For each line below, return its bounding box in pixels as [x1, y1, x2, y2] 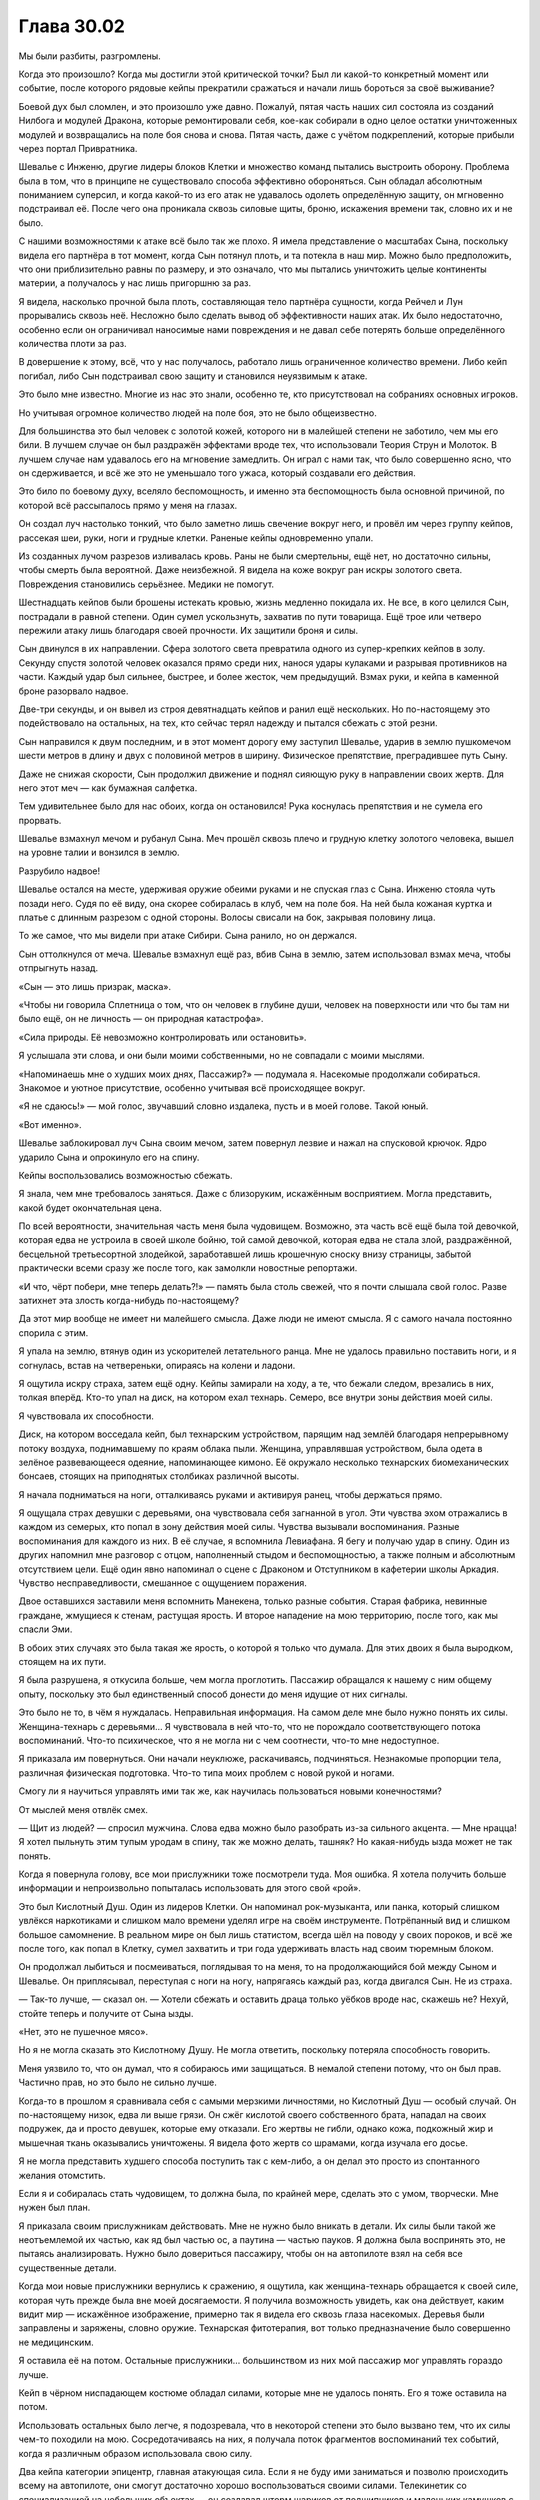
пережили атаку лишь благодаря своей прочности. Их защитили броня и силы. [18, 625, 359, 636]
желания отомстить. [18, 2169, 106, 2181]
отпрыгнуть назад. [18, 962, 99, 974]
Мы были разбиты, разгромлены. [18, 50, 162, 62]
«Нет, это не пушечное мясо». [18, 2025, 149, 2037]
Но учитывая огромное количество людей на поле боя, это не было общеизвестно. [18, 406, 377, 419]
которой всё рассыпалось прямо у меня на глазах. [18, 499, 238, 511]
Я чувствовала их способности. [18, 1410, 155, 1422]
